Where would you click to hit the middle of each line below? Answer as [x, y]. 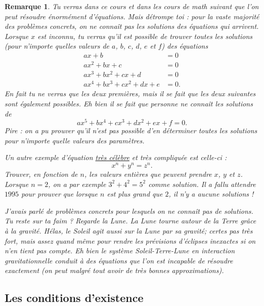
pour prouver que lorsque [60, 194]
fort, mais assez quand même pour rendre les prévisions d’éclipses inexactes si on [130, 240]
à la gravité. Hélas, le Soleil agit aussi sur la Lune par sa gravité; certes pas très [129, 231]
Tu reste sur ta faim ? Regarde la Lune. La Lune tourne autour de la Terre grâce [130, 221]
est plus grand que [135, 194]
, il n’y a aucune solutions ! [211, 194]
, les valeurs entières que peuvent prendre [148, 174]
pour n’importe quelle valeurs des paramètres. [75, 140]
